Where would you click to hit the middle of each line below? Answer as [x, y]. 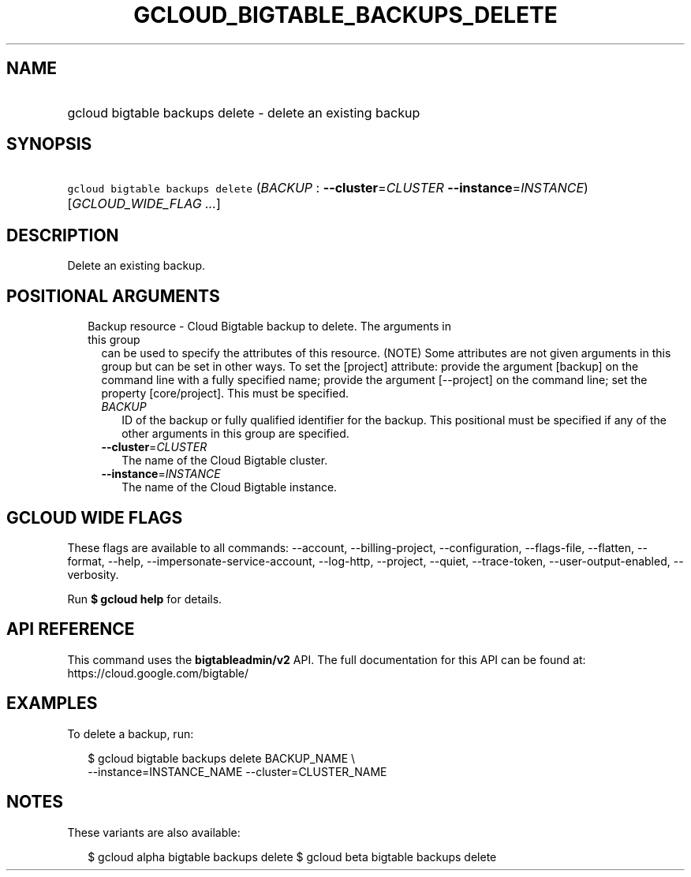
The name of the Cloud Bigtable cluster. [225, 461]
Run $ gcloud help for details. [145, 599]
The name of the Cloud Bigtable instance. [230, 487]
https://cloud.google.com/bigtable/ [158, 673]
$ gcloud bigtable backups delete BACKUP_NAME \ [222, 758]
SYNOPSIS [49, 144]
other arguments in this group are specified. [235, 434]
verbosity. [93, 574]
